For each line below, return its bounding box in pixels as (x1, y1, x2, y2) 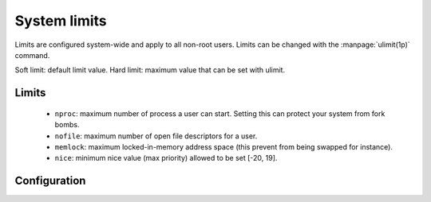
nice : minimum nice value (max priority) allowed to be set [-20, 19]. (54, 153, 278, 163)
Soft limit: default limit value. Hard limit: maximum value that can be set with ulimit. (14, 65, 286, 75)
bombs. (54, 120, 80, 130)
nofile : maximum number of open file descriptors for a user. (54, 131, 258, 141)
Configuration (14, 174, 86, 188)
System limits (14, 12, 107, 29)
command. (14, 50, 50, 60)
